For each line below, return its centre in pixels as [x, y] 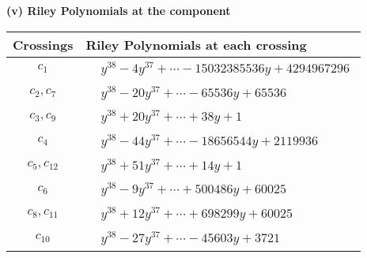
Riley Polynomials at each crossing [196, 44]
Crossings [43, 44]
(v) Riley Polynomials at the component [119, 10]
